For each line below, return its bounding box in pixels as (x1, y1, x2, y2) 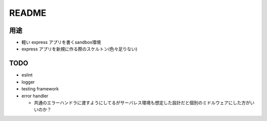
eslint (21, 72, 33, 78)
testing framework (21, 86, 59, 92)
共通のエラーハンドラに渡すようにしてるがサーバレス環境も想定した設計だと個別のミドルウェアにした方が (34, 99, 251, 106)
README (9, 7, 46, 18)
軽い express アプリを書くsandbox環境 (21, 40, 101, 45)
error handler (21, 93, 49, 99)
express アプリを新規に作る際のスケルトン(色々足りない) (21, 46, 138, 52)
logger (21, 79, 35, 85)
